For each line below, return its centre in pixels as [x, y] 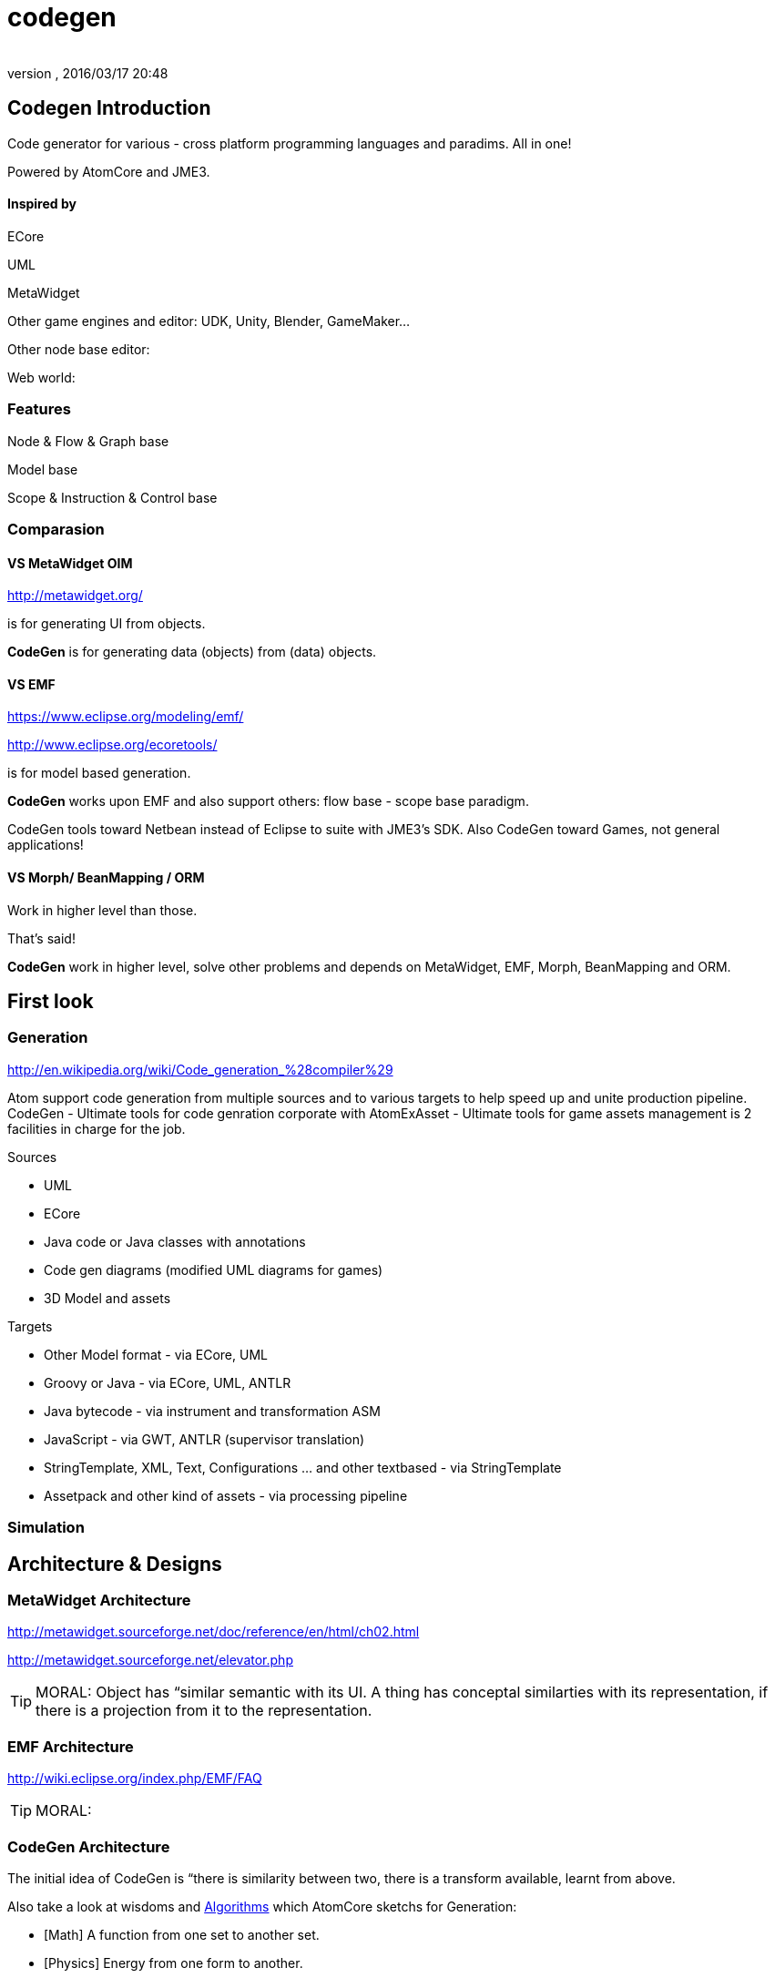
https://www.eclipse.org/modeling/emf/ [126, 717]
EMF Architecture [71, 1746]
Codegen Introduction [109, 108]
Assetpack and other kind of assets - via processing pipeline [226, 1495]
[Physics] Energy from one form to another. [173, 1963]
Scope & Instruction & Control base [112, 497]
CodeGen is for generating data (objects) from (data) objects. [192, 652]
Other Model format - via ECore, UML [156, 1354]
